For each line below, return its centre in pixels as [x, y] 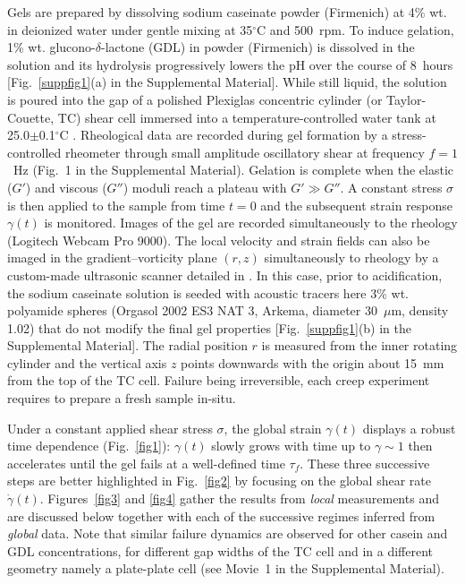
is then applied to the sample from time [116, 205]
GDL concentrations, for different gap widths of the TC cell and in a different [220, 550]
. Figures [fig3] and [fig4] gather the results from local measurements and [239, 498]
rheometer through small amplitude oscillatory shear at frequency [245, 152]
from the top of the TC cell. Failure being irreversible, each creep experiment [219, 380]
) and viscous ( [66, 187]
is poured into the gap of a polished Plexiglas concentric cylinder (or [195, 99]
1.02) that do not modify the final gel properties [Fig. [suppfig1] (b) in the [210, 327]
